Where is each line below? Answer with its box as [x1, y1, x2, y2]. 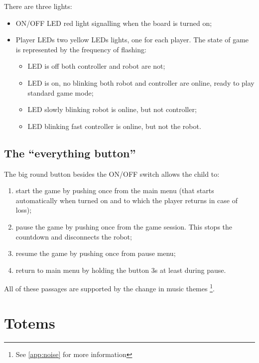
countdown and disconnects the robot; [15, 231, 132, 242]
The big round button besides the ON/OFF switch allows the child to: [4, 168, 220, 179]
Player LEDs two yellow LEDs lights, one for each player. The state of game [15, 34, 249, 45]
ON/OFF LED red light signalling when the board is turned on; [15, 17, 212, 28]
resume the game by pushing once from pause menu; [15, 248, 176, 258]
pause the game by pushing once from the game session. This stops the [15, 221, 233, 232]
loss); [15, 205, 32, 215]
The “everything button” [4, 145, 136, 160]
